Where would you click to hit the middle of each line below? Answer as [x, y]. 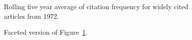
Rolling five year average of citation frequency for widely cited [96, 6]
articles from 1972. [32, 16]
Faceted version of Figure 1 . [46, 32]
